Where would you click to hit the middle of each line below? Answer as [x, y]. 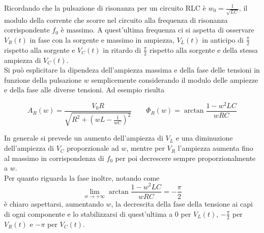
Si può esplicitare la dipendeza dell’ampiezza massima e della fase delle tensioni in [132, 70]
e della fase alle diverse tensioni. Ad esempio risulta [84, 90]
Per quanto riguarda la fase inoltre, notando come [82, 177]
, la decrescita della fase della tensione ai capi [182, 204]
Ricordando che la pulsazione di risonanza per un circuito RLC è [105, 8]
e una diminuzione [204, 138]
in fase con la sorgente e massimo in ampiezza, [102, 39]
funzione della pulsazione [43, 79]
